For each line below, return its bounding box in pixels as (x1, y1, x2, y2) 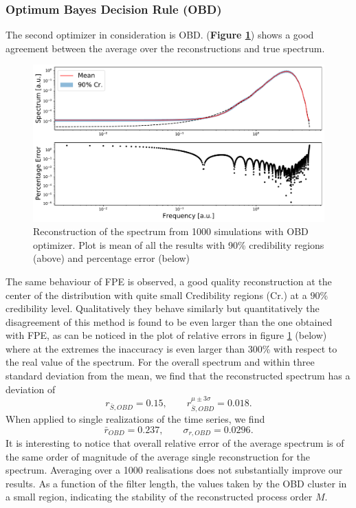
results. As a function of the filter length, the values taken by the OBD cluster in (5, 476, 347, 490)
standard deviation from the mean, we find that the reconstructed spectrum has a (5, 368, 351, 383)
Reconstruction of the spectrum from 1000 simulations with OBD (33, 224, 309, 239)
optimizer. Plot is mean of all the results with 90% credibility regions (33, 237, 324, 252)
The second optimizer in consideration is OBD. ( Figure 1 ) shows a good (5, 27, 314, 42)
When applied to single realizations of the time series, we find (5, 412, 265, 426)
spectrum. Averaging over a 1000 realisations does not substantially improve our (5, 463, 343, 477)
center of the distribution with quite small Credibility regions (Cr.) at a (5, 287, 307, 302)
